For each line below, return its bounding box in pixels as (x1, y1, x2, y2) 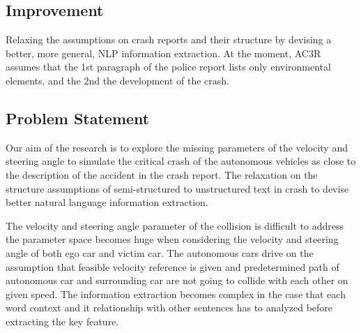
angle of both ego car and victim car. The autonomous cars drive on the (6, 245, 314, 260)
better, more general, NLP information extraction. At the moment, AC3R (6, 45, 321, 60)
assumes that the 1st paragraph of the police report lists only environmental (6, 59, 331, 74)
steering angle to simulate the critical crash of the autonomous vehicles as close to (6, 154, 356, 168)
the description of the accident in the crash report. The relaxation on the (6, 167, 318, 182)
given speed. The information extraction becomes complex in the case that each (6, 286, 346, 301)
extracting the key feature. (6, 313, 119, 328)
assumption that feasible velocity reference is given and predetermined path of (6, 259, 339, 274)
